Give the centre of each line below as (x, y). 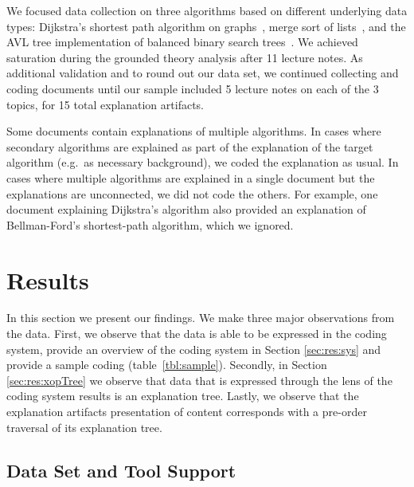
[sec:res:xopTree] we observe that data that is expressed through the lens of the (199, 380)
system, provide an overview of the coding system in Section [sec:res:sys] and (194, 349)
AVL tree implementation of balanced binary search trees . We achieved (182, 42)
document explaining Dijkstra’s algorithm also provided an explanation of (186, 209)
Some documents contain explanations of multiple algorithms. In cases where (194, 131)
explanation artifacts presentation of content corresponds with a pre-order (187, 411)
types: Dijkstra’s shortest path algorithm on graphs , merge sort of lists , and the (206, 26)
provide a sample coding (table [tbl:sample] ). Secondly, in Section (167, 365)
